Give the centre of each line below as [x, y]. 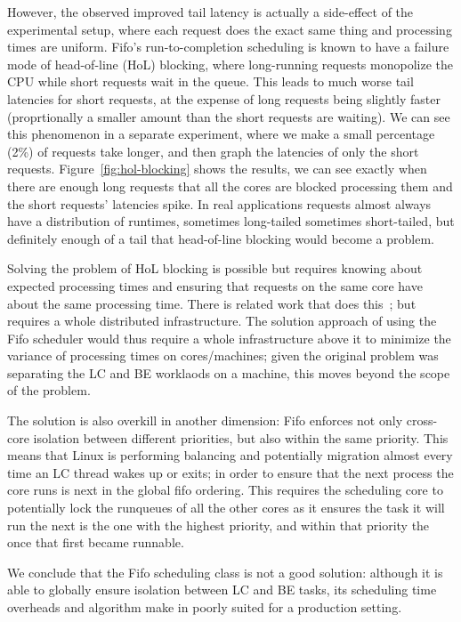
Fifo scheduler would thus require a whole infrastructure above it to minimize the [229, 338]
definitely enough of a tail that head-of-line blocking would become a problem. [221, 238]
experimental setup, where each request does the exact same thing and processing [230, 29]
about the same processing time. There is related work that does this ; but [212, 303]
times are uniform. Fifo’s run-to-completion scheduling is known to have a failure [228, 47]
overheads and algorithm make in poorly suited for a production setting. [205, 607]
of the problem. [49, 390]
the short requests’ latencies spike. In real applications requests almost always [219, 203]
